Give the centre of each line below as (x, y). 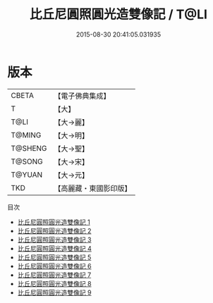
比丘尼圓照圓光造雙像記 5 (54, 257)
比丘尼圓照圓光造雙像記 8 (54, 283)
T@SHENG (29, 148)
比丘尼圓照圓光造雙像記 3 (54, 240)
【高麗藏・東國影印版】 (93, 188)
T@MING (26, 135)
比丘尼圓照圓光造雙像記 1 (54, 222)
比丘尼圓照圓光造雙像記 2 (54, 230)
